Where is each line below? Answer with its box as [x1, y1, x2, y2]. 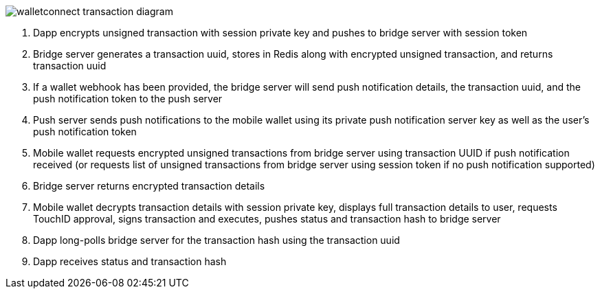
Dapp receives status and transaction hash [33, 256, 227, 267]
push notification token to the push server [33, 93, 223, 104]
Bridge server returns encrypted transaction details [33, 180, 265, 192]
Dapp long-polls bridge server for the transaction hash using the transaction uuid [33, 234, 400, 246]
